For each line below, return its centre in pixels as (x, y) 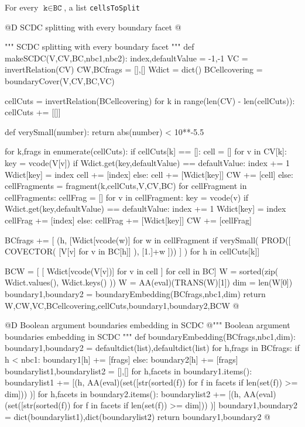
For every (22, 7)
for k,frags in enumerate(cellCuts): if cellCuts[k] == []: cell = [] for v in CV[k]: (146, 151)
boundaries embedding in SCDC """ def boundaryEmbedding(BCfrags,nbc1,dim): (150, 336)
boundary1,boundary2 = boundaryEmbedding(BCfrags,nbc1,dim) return (135, 293)
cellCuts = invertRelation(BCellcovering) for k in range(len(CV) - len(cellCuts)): (150, 100)
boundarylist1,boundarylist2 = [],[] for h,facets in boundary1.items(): (128, 371)
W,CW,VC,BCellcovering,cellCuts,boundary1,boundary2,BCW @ (122, 305)
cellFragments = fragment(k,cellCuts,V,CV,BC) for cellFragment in (126, 186)
